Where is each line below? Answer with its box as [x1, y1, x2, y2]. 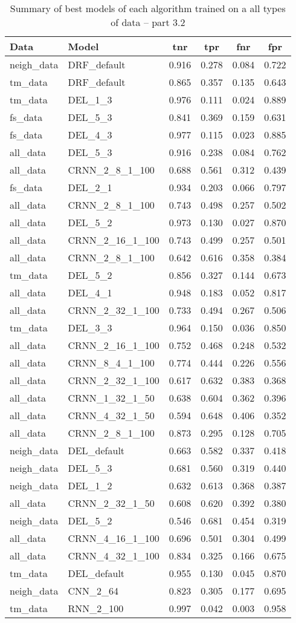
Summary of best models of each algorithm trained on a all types [10, 1, 286, 15]
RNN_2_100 [68, 601, 124, 615]
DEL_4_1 [68, 285, 112, 299]
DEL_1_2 [68, 478, 112, 492]
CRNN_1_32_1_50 [68, 391, 155, 405]
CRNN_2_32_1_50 [68, 496, 155, 510]
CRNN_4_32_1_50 [68, 408, 155, 422]
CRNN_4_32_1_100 [68, 549, 159, 563]
